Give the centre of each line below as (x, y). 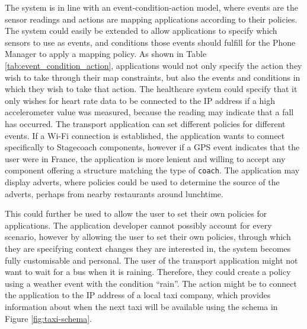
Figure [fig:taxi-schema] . (48, 318)
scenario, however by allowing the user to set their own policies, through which (148, 237)
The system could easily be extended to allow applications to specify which (141, 31)
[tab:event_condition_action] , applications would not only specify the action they (153, 65)
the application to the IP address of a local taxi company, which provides (138, 295)
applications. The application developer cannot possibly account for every (138, 225)
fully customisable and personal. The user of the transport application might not (151, 260)
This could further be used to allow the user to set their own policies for (136, 213)
